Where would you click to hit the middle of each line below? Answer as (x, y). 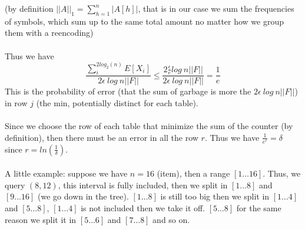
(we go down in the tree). (83, 196)
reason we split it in (41, 219)
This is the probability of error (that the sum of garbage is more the (128, 91)
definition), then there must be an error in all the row (102, 137)
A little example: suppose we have (66, 173)
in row (16, 103)
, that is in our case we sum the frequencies (216, 8)
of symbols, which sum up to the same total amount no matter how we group (145, 21)
